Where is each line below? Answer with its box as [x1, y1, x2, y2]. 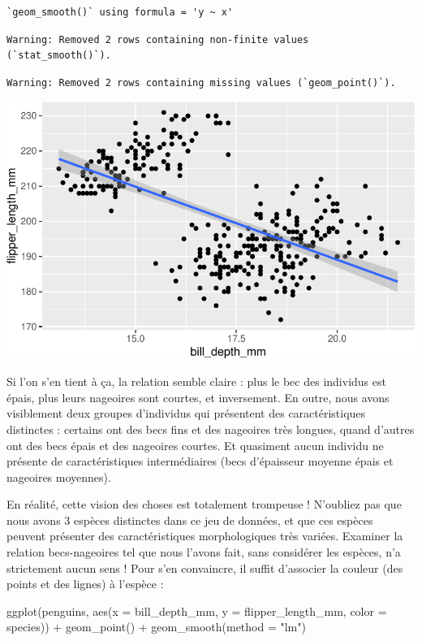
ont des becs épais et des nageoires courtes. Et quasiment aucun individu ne [6, 436, 384, 453]
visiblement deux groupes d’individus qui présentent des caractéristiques [6, 405, 366, 422]
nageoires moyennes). [6, 468, 111, 485]
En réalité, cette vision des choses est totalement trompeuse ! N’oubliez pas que [6, 496, 402, 513]
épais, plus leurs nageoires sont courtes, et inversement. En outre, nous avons [6, 388, 390, 405]
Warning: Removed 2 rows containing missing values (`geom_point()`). [6, 76, 396, 89]
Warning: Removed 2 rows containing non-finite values [6, 33, 309, 45]
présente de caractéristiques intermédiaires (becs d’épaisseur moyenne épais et [6, 453, 394, 470]
